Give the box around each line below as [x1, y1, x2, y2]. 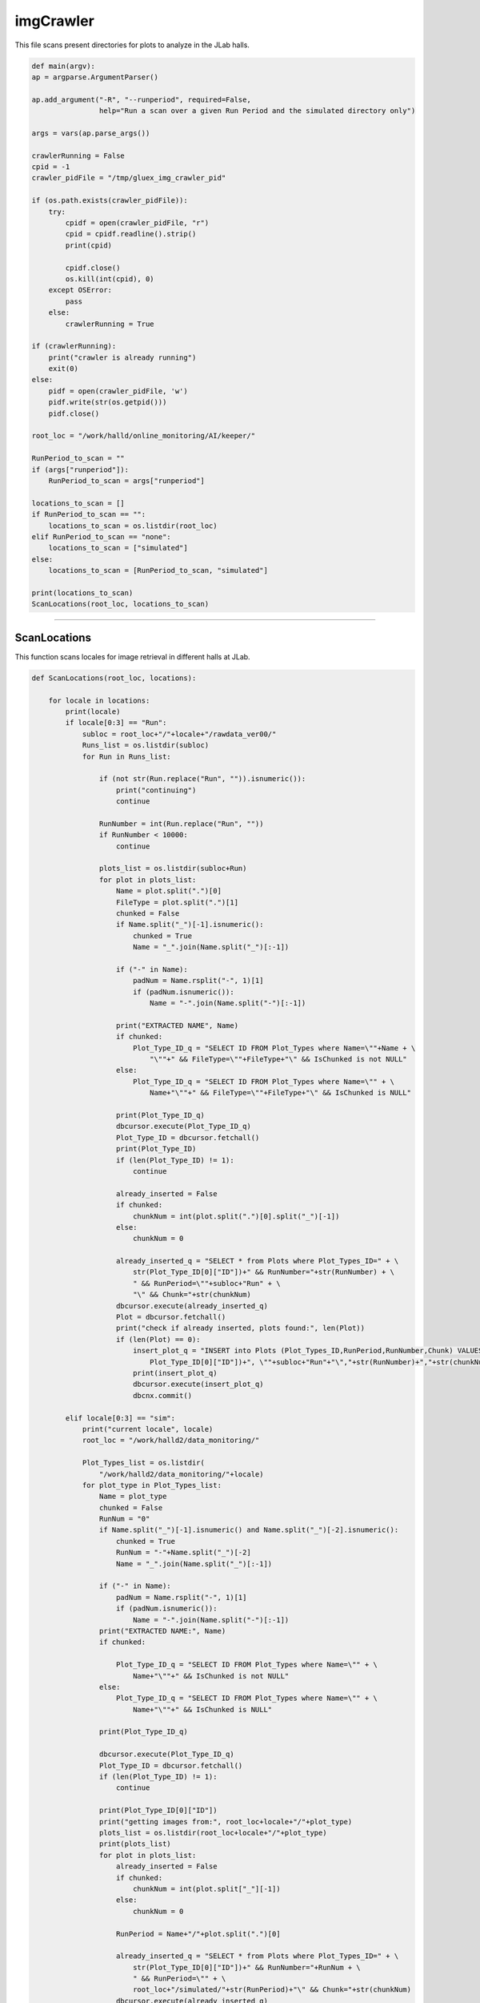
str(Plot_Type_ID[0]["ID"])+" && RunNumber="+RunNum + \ [132, 1963, 362, 1972]
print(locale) [65, 707, 121, 716]
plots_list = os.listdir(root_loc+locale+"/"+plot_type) [98, 1828, 327, 1837]
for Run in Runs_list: [82, 752, 171, 761]
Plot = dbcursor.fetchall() [116, 1312, 226, 1322]
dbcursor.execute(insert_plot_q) [132, 1380, 264, 1389]
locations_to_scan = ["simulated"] [48, 543, 188, 553]
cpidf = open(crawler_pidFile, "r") [65, 219, 210, 228]
